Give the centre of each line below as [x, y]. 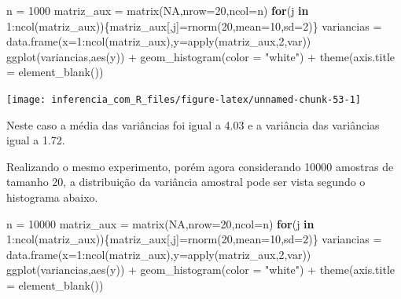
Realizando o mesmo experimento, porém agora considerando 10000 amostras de [200, 166]
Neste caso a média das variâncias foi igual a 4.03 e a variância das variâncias [193, 124]
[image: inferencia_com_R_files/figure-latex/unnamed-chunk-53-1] [184, 99]
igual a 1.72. [36, 140]
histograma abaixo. [52, 197]
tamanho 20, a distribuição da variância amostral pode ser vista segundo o [186, 182]
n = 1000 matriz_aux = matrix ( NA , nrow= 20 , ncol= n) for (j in [158, 10]
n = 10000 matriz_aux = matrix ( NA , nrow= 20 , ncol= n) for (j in [160, 223]
